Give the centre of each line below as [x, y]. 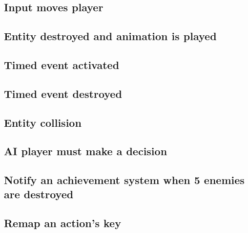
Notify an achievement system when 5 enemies [124, 180]
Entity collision [43, 122]
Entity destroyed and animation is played [110, 36]
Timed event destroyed [63, 93]
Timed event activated [62, 64]
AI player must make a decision [86, 151]
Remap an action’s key [62, 223]
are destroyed [39, 194]
